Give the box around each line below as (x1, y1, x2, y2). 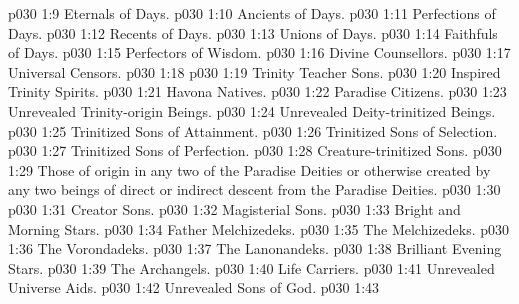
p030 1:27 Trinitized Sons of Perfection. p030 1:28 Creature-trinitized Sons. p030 (8, 140, 502, 161)
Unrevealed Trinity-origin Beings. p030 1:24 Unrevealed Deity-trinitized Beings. (8, 100, 496, 121)
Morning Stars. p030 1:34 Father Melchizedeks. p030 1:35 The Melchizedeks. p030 (8, 218, 510, 239)
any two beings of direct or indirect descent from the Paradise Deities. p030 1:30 (8, 179, 501, 200)
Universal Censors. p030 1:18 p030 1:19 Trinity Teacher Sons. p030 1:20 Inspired (8, 61, 501, 82)
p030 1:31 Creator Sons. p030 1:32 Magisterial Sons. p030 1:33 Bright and (8, 198, 461, 219)
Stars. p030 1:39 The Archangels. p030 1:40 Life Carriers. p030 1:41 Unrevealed (8, 257, 495, 278)
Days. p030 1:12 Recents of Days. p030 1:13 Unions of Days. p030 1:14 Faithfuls (8, 22, 498, 43)
